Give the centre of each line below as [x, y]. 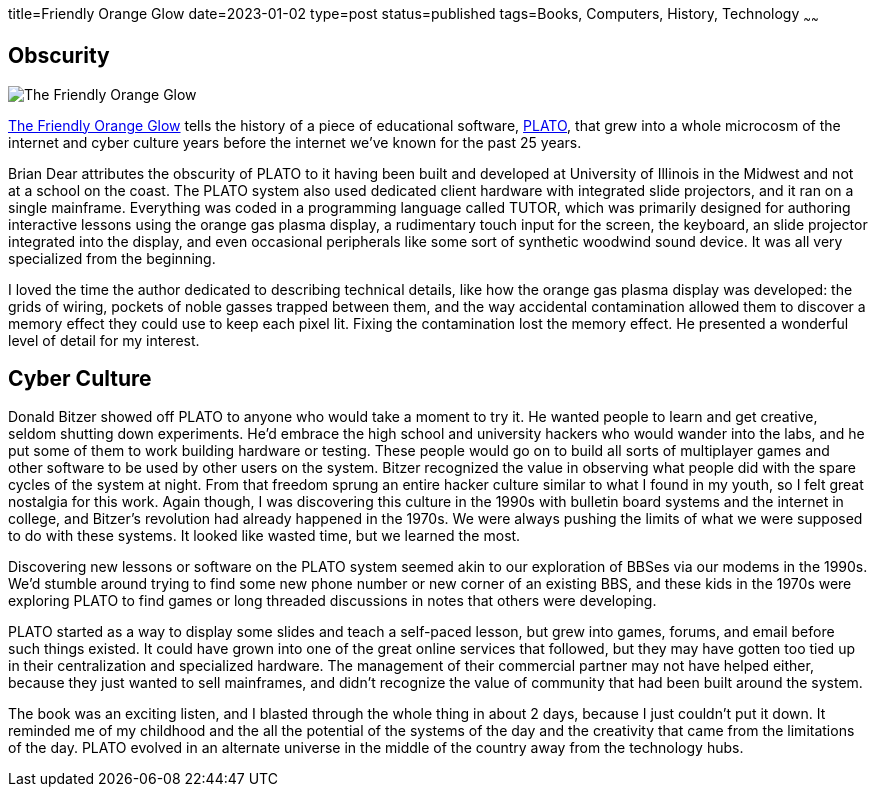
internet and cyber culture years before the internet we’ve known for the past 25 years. [295, 142]
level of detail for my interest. [104, 340]
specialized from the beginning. [112, 258]
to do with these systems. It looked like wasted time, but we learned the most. [264, 536]
